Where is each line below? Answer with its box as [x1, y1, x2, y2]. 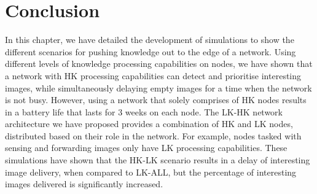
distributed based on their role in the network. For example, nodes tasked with [5, 129, 302, 142]
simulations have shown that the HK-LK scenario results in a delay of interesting [5, 153, 310, 166]
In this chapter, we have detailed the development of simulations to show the [5, 33, 294, 46]
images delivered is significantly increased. [5, 177, 163, 190]
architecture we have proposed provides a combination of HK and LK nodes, [5, 117, 293, 130]
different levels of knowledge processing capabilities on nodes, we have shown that [5, 57, 313, 70]
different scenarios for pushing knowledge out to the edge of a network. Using [5, 45, 296, 58]
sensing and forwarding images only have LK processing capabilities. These [5, 141, 288, 154]
